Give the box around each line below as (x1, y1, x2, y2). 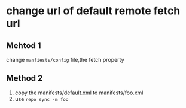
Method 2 (6, 73, 43, 84)
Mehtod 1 (6, 40, 41, 50)
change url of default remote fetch (6, 4, 181, 18)
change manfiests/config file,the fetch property (6, 56, 124, 63)
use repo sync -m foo (14, 95, 69, 102)
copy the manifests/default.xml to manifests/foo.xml (14, 89, 144, 96)
